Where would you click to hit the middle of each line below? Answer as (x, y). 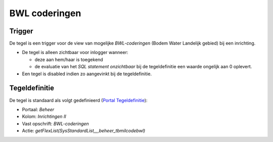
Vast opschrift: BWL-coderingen (56, 123)
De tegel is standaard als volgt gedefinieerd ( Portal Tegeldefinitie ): (78, 100)
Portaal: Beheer (38, 109)
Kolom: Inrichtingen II (44, 117)
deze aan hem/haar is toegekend (69, 59)
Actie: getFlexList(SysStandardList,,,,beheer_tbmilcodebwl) (84, 131)
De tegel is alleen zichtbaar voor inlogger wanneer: (75, 53)
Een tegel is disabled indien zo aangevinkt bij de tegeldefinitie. (87, 74)
